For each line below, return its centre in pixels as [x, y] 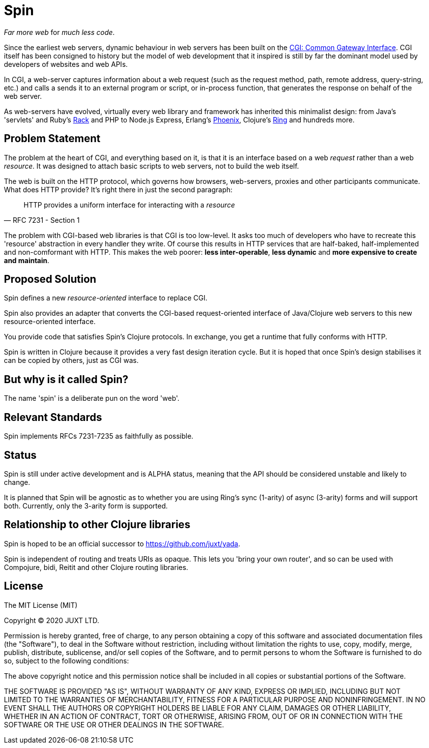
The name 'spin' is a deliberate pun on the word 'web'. [92, 398]
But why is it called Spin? [66, 379]
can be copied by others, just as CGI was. [71, 360]
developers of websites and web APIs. [66, 64]
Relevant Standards [53, 417]
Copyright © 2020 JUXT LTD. [52, 620]
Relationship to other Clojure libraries [97, 525]
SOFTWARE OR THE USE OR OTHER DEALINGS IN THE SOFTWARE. [114, 724]
